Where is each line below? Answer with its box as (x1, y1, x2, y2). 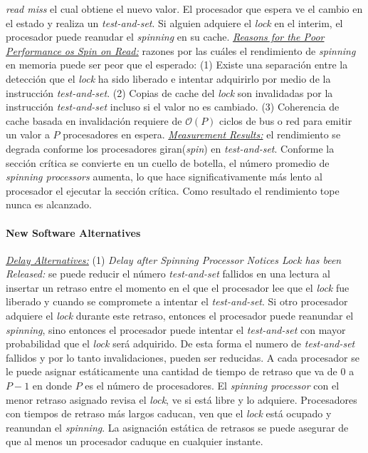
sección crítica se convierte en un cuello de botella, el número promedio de (6, 155, 330, 170)
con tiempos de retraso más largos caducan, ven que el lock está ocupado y (6, 406, 332, 421)
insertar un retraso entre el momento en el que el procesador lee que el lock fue (6, 280, 349, 295)
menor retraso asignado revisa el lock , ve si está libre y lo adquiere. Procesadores (6, 392, 357, 407)
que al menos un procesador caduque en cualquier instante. (6, 434, 263, 449)
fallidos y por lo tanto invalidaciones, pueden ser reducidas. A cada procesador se (6, 350, 359, 365)
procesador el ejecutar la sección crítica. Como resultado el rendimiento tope (6, 183, 340, 198)
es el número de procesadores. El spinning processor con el (85, 378, 340, 393)
